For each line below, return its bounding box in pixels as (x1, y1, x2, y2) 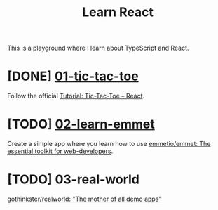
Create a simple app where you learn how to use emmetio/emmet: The (7, 140, 211, 148)
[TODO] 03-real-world (7, 171, 140, 188)
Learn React (81, 4, 154, 20)
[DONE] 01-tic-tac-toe (7, 68, 139, 84)
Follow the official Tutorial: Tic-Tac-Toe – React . (7, 92, 145, 100)
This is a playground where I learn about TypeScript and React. (7, 44, 189, 53)
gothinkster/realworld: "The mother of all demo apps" (7, 195, 162, 203)
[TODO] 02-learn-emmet (7, 117, 156, 132)
